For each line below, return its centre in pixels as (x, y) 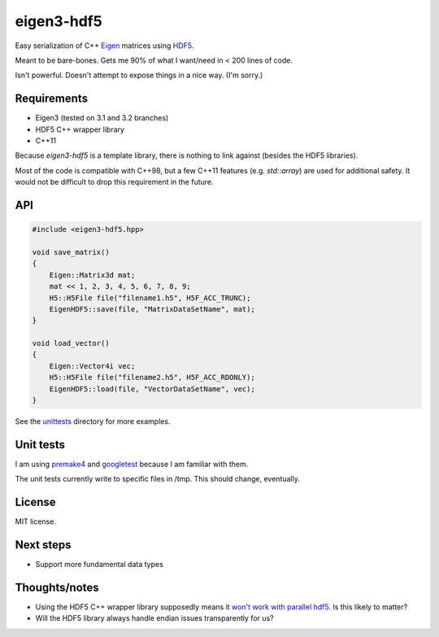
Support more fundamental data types (100, 565)
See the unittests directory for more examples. (93, 421)
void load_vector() (71, 343)
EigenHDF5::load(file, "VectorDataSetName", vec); (152, 389)
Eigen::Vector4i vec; (92, 366)
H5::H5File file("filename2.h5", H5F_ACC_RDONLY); (152, 377)
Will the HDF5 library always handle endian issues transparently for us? (154, 618)
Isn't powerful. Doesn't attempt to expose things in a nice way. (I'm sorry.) (139, 75)
